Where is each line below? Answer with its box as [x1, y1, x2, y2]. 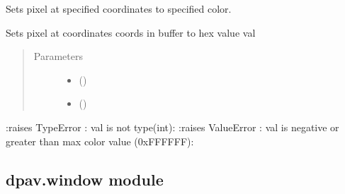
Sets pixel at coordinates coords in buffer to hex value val [6, 25, 256, 40]
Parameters [33, 49, 83, 63]
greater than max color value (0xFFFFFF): [6, 133, 194, 148]
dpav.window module [6, 168, 164, 190]
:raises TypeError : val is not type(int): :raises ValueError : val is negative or [6, 119, 339, 134]
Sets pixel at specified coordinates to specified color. [6, 1, 232, 16]
